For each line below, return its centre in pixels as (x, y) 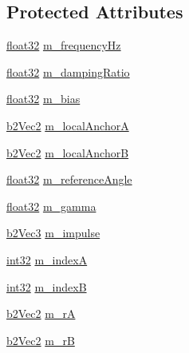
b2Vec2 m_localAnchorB (68, 152)
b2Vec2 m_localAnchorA (68, 125)
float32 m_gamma (51, 206)
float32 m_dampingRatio (68, 71)
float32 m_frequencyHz (64, 45)
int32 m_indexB (47, 286)
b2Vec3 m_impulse (53, 233)
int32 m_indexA (47, 259)
